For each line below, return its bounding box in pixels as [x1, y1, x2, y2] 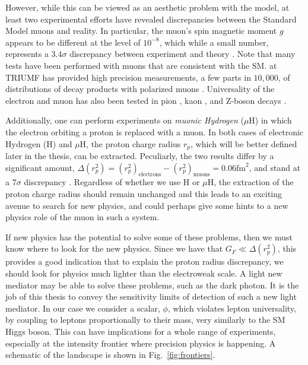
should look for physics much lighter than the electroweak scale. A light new [5, 266, 282, 279]
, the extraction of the [214, 176, 294, 188]
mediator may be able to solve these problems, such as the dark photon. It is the [5, 278, 299, 291]
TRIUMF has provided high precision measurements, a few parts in [5, 71, 251, 83]
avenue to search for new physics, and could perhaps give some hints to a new [5, 199, 288, 211]
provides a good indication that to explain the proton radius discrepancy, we [5, 255, 284, 268]
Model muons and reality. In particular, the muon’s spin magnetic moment [5, 24, 277, 37]
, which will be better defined [190, 137, 297, 150]
